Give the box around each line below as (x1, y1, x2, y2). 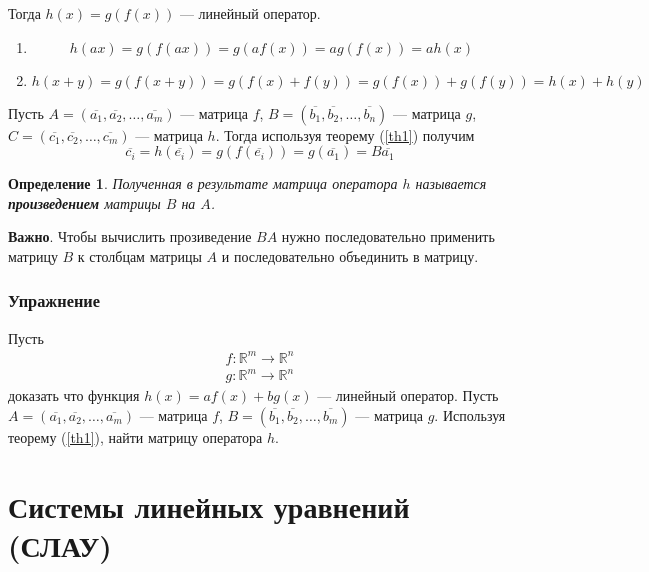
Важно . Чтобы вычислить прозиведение (8, 226, 252, 247)
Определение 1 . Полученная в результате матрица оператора (8, 173, 398, 194)
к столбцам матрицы (77, 245, 202, 266)
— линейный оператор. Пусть (317, 385, 499, 406)
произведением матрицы (8, 192, 161, 213)
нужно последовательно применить (281, 226, 495, 247)
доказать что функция (8, 385, 140, 406)
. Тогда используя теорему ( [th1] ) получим (215, 124, 475, 145)
